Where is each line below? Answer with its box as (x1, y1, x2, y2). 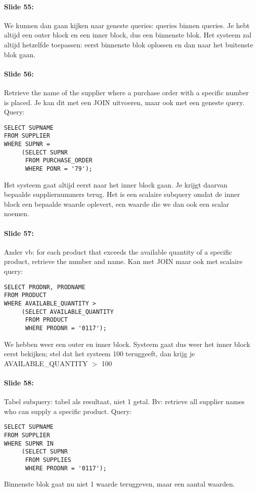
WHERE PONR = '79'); (25, 165, 92, 173)
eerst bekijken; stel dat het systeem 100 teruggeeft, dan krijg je (4, 348, 195, 359)
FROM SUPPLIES (25, 456, 72, 463)
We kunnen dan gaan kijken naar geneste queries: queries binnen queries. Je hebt (4, 20, 250, 30)
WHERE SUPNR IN (4, 440, 54, 447)
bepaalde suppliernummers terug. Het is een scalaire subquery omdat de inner (4, 189, 240, 199)
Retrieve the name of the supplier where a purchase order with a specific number (4, 87, 249, 97)
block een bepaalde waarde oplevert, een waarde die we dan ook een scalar (4, 198, 229, 209)
